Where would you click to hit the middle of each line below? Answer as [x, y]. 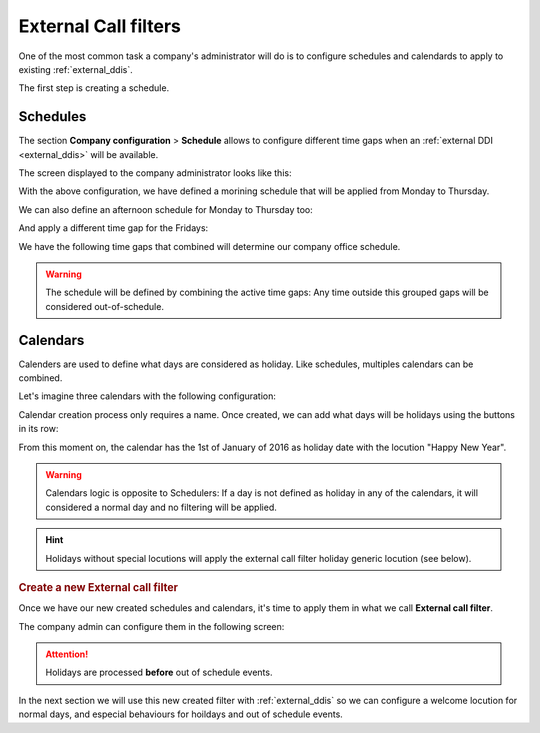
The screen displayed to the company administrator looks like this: [155, 173]
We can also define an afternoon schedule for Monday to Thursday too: [166, 209]
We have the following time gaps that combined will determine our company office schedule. [209, 246]
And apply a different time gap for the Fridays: [113, 228]
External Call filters [100, 26]
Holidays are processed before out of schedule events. [159, 672]
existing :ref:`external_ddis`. [76, 69]
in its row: [38, 429]
